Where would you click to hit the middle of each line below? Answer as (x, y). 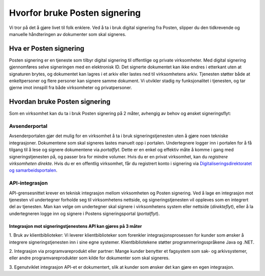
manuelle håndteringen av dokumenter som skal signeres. (68, 34)
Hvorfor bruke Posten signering (75, 13)
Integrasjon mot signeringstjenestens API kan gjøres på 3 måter (76, 226)
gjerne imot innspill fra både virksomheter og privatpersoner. (70, 88)
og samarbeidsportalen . (33, 170)
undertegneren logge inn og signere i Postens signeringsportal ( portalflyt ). (84, 214)
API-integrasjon (28, 183)
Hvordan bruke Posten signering (60, 102)
